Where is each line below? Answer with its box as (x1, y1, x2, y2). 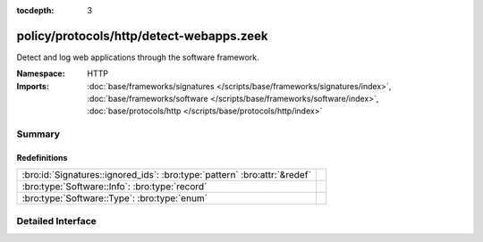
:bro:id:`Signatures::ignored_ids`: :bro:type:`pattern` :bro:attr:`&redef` (21, 169, 312, 181)
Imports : (16, 80, 49, 91)
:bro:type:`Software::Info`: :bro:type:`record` (21, 180, 208, 193)
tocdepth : (16, 5, 55, 15)
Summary (16, 128, 61, 140)
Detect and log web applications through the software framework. (16, 52, 259, 63)
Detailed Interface (16, 214, 97, 227)
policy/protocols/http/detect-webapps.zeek (16, 28, 268, 44)
